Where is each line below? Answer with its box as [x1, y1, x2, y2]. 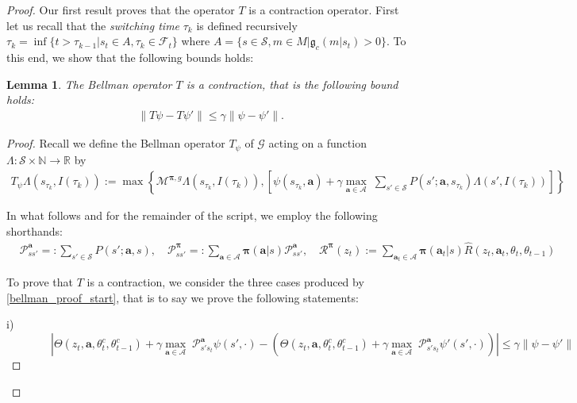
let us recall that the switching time [6, 17, 180, 33]
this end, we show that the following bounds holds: [6, 48, 254, 65]
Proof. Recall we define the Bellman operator [6, 135, 225, 152]
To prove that [6, 274, 74, 290]
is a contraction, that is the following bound [186, 75, 398, 92]
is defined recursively [196, 17, 298, 33]
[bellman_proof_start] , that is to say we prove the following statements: [6, 289, 359, 305]
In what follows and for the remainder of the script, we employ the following [6, 207, 378, 224]
